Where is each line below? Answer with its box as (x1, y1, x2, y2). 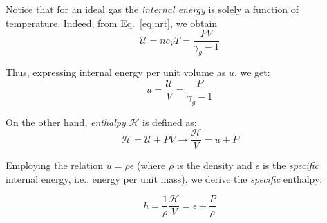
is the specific (262, 158, 319, 172)
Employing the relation (6, 158, 104, 172)
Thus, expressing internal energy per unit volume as (6, 65, 226, 80)
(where (136, 158, 166, 172)
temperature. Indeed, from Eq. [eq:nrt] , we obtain (6, 15, 218, 30)
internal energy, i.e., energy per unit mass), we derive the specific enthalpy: (6, 171, 323, 186)
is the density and (176, 158, 252, 172)
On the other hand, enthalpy (6, 114, 126, 129)
